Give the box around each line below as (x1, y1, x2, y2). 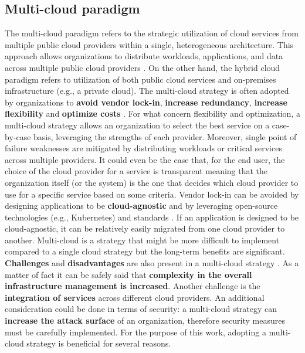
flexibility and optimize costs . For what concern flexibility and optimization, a (5, 107, 300, 120)
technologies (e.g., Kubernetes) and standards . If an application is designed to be (5, 211, 299, 223)
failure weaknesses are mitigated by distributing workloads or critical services (5, 142, 282, 154)
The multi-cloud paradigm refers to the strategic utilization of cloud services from (5, 27, 299, 39)
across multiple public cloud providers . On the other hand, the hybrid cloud (5, 61, 280, 73)
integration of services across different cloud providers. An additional (5, 291, 265, 303)
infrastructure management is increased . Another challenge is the (5, 280, 260, 292)
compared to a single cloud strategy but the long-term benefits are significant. (5, 245, 285, 257)
